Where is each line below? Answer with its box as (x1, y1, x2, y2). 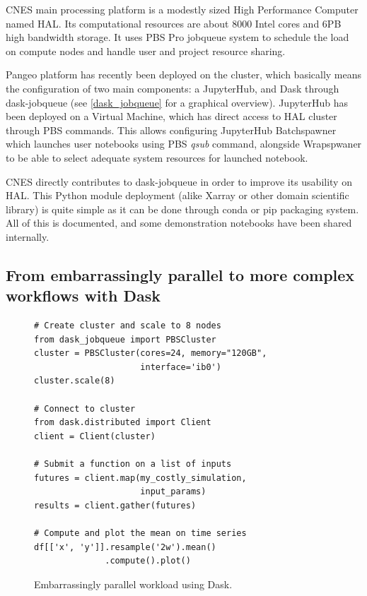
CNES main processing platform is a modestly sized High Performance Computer (6, 2, 359, 16)
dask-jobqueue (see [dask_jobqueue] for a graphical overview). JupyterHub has (6, 95, 349, 109)
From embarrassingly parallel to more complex (6, 263, 355, 285)
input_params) (140, 487, 206, 497)
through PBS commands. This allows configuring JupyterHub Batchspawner (6, 122, 337, 137)
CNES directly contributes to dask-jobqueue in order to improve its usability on (6, 174, 352, 189)
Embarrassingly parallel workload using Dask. (34, 576, 233, 591)
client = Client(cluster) (34, 431, 156, 441)
